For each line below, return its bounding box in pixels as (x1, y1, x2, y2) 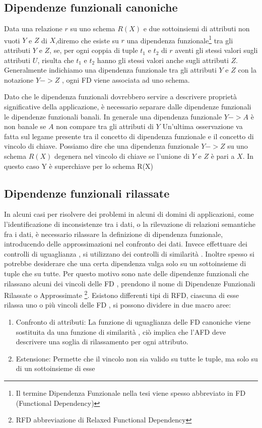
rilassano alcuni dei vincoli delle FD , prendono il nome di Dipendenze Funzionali (4, 278, 255, 288)
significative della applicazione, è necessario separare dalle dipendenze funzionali (4, 101, 251, 112)
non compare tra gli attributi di (56, 121, 154, 132)
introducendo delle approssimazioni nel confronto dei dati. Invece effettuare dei (4, 238, 247, 249)
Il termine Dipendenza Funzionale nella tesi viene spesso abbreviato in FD (16, 387, 246, 398)
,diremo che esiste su (55, 35, 119, 45)
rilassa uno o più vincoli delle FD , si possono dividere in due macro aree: (4, 299, 231, 310)
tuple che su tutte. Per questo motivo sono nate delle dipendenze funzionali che (4, 268, 249, 278)
